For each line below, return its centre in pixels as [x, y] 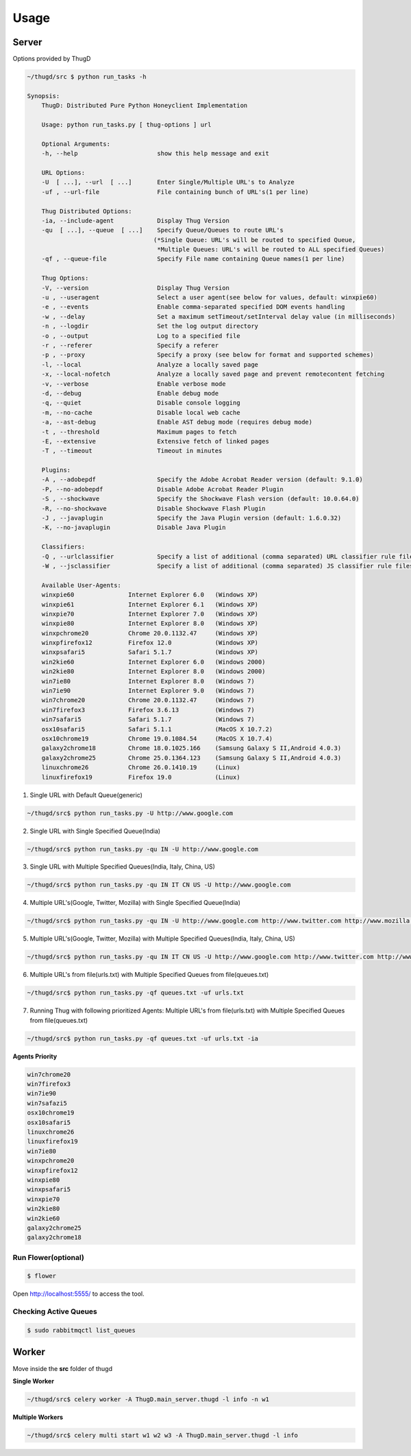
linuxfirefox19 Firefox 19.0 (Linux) [141, 777]
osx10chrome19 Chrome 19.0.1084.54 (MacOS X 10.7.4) [157, 739]
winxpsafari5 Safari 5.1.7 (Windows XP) [150, 652]
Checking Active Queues [55, 1311]
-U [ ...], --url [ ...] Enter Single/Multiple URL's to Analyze [168, 182]
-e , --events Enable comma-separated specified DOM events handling [193, 307]
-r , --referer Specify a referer [130, 345]
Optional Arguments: [76, 144]
